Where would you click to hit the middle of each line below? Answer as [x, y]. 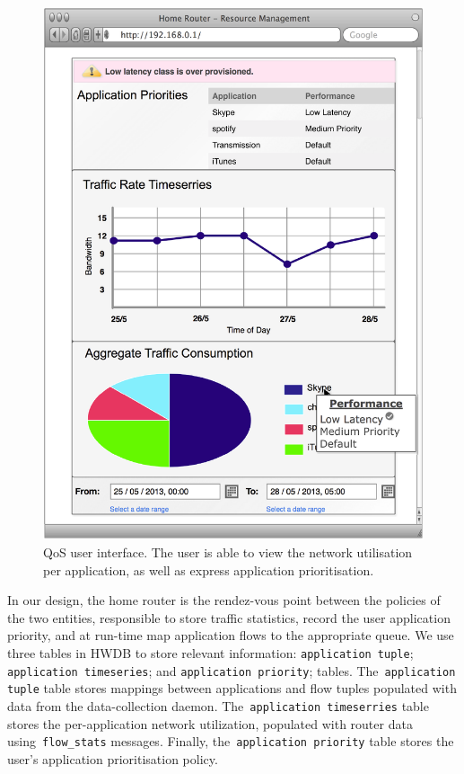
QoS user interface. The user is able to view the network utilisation [228, 552]
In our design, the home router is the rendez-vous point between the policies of [224, 600]
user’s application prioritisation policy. [113, 758]
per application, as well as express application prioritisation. [209, 569]
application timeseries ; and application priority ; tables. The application [232, 670]
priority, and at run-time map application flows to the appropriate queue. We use [231, 635]
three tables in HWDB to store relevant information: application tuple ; [210, 652]
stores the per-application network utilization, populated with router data [210, 723]
